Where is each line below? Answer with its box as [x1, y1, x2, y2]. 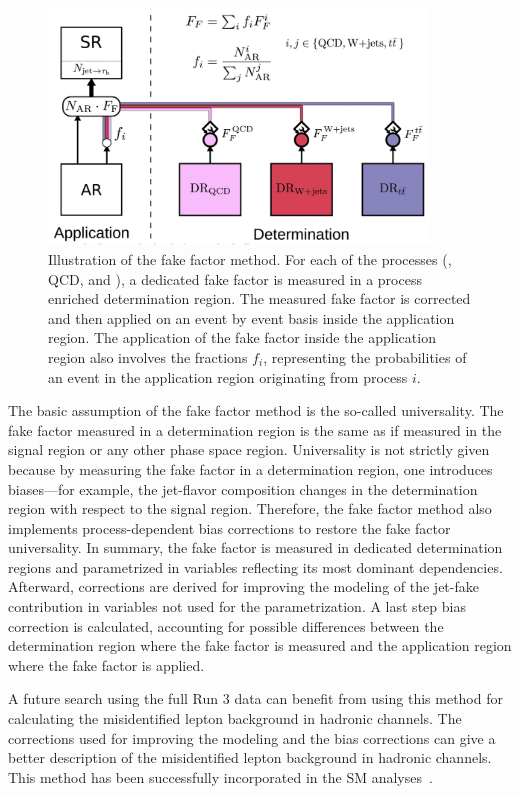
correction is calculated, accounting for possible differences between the [8, 615, 444, 636]
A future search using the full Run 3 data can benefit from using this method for [8, 688, 503, 709]
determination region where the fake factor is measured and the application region [8, 635, 512, 656]
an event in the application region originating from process [48, 366, 408, 387]
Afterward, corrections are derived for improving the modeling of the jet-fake [8, 576, 479, 597]
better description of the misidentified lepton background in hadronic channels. [8, 747, 492, 768]
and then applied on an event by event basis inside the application [48, 307, 455, 328]
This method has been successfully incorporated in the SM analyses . [8, 766, 433, 787]
